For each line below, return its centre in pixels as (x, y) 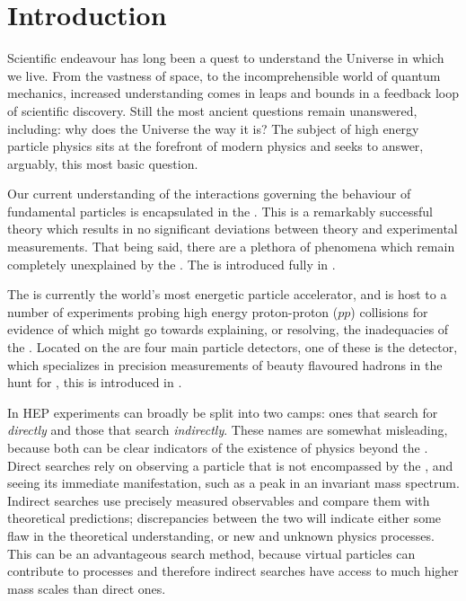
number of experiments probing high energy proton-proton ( (173, 311)
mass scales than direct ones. (87, 588)
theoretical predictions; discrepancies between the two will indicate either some (224, 518)
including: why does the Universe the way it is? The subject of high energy (213, 128)
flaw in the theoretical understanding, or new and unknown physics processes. (221, 535)
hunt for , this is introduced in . (95, 382)
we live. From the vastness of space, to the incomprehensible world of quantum (224, 75)
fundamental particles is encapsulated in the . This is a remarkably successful (220, 211)
